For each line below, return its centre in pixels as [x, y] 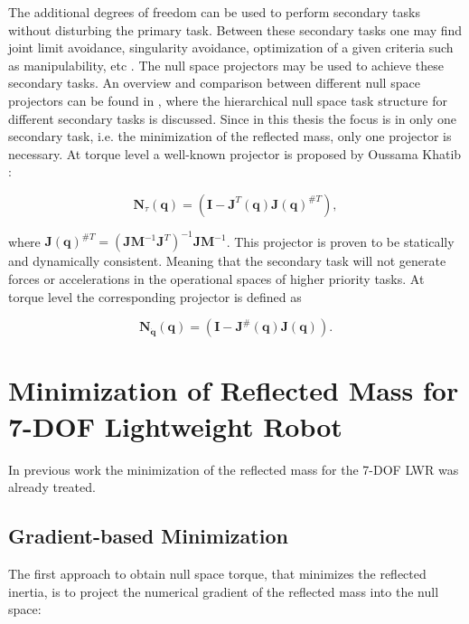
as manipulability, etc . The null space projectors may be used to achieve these [226, 65]
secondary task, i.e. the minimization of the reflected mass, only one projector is [230, 136]
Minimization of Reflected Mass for [234, 390]
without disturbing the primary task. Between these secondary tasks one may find [235, 29]
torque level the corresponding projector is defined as [155, 296]
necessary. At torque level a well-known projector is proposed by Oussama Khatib [235, 153]
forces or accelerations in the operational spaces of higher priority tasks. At [216, 279]
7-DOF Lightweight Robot [175, 425]
